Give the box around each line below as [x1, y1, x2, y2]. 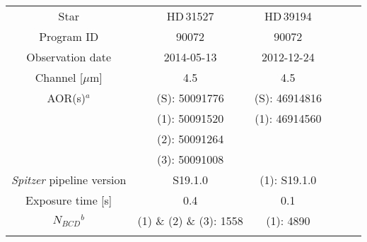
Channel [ [35, 69, 83, 85]
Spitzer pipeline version [11, 171, 127, 188]
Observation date [26, 49, 112, 65]
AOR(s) [47, 90, 86, 106]
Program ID [39, 28, 99, 44]
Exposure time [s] [25, 192, 112, 208]
